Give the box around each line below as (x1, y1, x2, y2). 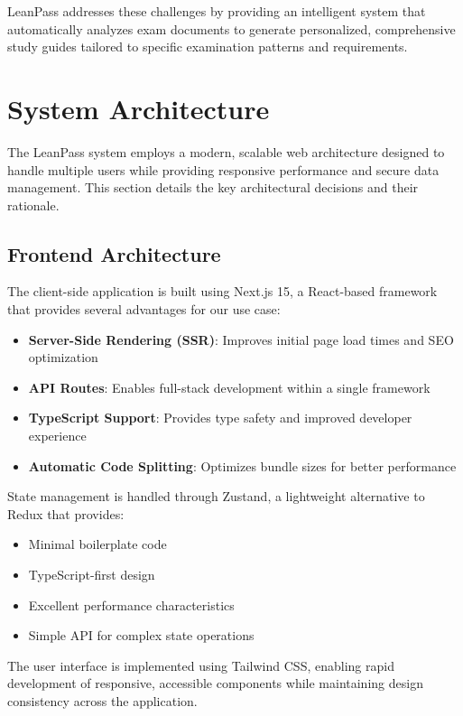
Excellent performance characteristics (28, 595, 235, 614)
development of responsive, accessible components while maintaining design (7, 674, 423, 693)
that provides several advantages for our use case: (7, 300, 281, 319)
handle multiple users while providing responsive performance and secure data (7, 160, 440, 179)
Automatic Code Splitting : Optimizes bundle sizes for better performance (28, 456, 457, 475)
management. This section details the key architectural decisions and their (7, 178, 419, 197)
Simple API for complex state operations (28, 626, 255, 645)
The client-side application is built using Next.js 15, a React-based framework (7, 282, 438, 301)
